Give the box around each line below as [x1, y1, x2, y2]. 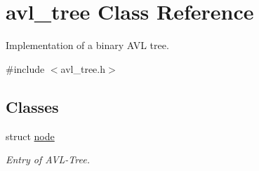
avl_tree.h [60, 61, 105, 76]
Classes [6, 95, 59, 117]
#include [6, 61, 45, 76]
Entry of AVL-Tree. [6, 152, 90, 167]
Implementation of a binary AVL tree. [6, 38, 169, 53]
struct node [6, 128, 55, 143]
